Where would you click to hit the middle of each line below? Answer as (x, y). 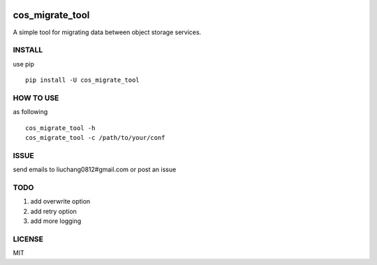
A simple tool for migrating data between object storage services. (107, 32)
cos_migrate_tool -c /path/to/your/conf (95, 137)
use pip (24, 64)
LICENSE (28, 239)
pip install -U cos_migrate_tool (82, 80)
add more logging (56, 221)
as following (30, 112)
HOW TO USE (36, 98)
